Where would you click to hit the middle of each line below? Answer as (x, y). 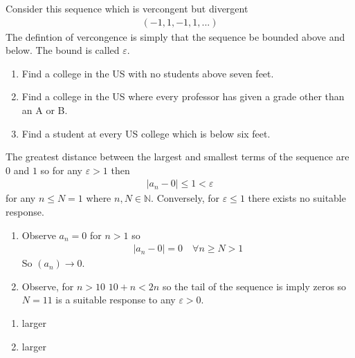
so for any (61, 170)
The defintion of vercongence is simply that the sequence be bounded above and (175, 36)
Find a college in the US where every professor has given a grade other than (183, 96)
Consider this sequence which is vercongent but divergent (127, 8)
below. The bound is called (63, 50)
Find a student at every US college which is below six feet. (146, 133)
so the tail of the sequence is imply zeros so (254, 286)
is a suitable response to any (116, 300)
